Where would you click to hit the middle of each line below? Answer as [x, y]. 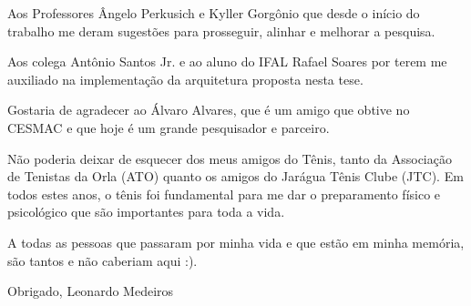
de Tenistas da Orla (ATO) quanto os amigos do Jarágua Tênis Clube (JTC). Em [235, 176]
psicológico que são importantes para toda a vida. [146, 212]
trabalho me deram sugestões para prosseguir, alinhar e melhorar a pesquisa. [221, 31]
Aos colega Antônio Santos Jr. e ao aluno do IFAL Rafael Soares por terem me [227, 61]
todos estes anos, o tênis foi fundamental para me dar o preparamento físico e [224, 194]
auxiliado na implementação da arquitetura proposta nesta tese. [185, 79]
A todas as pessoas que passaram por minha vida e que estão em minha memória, [236, 242]
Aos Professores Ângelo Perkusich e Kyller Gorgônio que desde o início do [214, 13]
